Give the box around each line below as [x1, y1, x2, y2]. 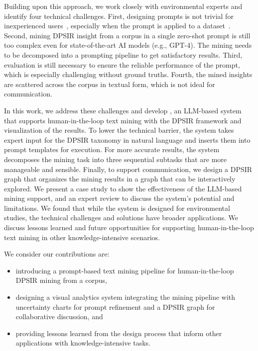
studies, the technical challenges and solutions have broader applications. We [4, 212, 238, 223]
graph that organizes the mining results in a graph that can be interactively [4, 174, 236, 184]
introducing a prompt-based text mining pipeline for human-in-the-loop [15, 265, 234, 275]
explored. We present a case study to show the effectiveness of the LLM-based [4, 183, 242, 193]
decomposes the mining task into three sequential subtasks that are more [4, 154, 227, 164]
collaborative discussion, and [15, 311, 103, 322]
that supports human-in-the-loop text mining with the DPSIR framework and [4, 115, 242, 125]
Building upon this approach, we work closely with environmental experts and [4, 1, 243, 11]
